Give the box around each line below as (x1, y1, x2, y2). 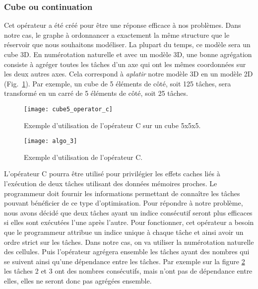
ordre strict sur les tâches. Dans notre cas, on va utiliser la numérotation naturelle (4, 236, 254, 247)
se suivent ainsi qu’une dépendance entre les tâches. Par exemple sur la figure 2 (4, 256, 245, 266)
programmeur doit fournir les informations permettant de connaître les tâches (4, 188, 240, 198)
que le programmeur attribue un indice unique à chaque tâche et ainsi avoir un (4, 227, 244, 237)
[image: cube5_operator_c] (24, 105, 113, 113)
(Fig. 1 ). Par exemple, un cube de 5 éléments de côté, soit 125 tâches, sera (4, 78, 231, 88)
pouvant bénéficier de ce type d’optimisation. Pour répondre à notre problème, (4, 198, 243, 208)
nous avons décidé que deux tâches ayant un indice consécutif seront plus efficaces (4, 207, 253, 217)
